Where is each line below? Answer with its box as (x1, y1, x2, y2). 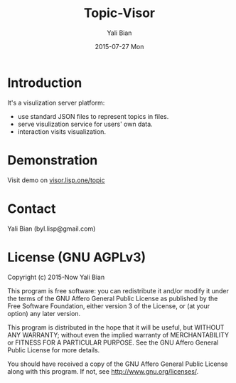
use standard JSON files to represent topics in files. (17, 112, 169, 120)
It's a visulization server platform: (7, 98, 105, 107)
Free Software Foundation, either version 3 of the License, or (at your (7, 301, 210, 310)
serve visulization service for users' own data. (17, 120, 153, 128)
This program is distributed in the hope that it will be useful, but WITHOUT (7, 322, 225, 332)
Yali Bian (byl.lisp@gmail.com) (7, 224, 96, 233)
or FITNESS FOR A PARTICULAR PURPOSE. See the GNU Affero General (7, 338, 219, 347)
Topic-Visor (84, 5, 155, 21)
